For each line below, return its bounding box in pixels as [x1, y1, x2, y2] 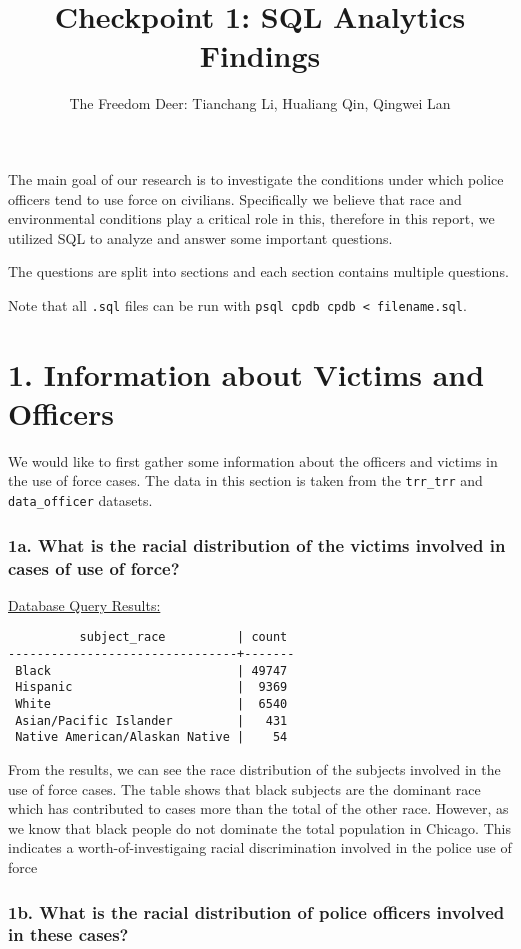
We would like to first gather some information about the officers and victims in [8, 450, 498, 471]
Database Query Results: [8, 594, 161, 615]
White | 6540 [15, 697, 288, 712]
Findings [199, 35, 321, 76]
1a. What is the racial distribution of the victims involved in [8, 532, 506, 557]
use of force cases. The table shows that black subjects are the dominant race [8, 778, 481, 799]
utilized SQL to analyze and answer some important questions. [8, 227, 393, 248]
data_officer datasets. [8, 490, 153, 511]
